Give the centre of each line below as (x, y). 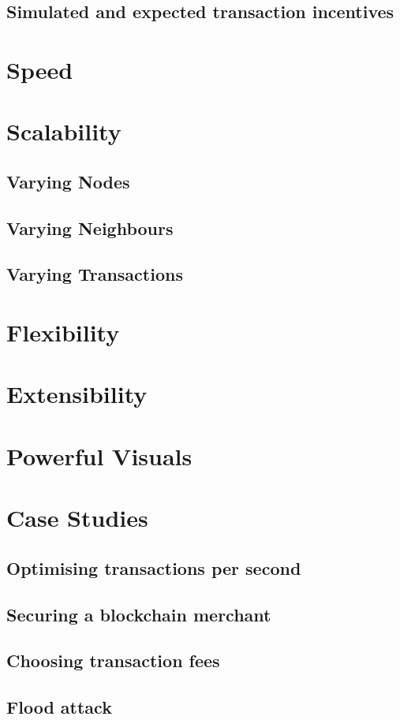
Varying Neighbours (90, 228)
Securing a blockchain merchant (139, 614)
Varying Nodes (68, 181)
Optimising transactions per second (154, 567)
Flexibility (63, 332)
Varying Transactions (95, 274)
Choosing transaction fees (113, 660)
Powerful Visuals (99, 455)
